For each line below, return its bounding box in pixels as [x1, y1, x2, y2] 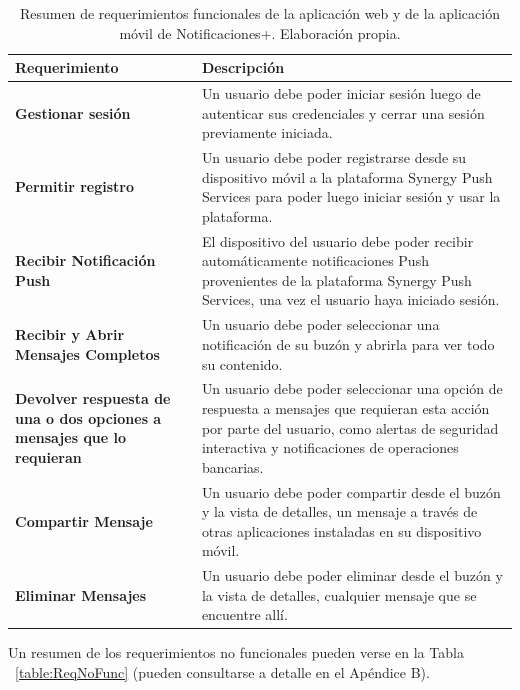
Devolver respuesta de [15, 388, 171, 409]
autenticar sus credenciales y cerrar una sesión [201, 102, 485, 123]
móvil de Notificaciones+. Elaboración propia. [119, 22, 401, 43]
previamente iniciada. [201, 122, 333, 143]
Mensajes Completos [15, 343, 160, 364]
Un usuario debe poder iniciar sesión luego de [201, 83, 481, 104]
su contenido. [201, 353, 283, 374]
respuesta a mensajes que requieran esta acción [201, 397, 490, 418]
